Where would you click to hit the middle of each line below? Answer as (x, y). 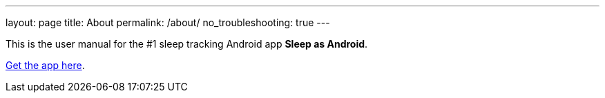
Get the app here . (45, 65)
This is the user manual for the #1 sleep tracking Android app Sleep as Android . (187, 44)
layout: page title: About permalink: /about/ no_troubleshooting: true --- (168, 22)
